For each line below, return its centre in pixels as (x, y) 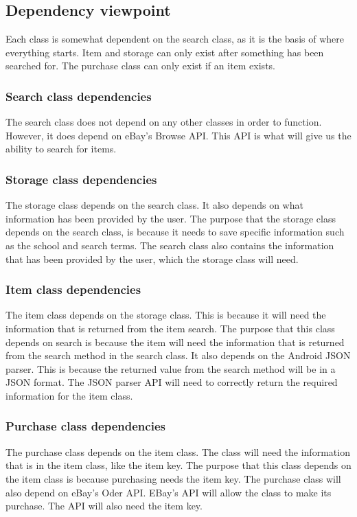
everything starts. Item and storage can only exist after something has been (165, 52)
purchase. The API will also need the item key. (104, 506)
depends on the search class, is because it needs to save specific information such (175, 232)
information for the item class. (69, 395)
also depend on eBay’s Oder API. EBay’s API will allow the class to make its (169, 492)
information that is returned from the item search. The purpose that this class (170, 328)
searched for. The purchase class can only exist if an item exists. (140, 66)
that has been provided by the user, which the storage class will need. (152, 258)
